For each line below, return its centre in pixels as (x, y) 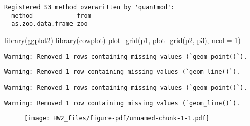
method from (51, 15)
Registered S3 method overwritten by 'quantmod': (90, 7)
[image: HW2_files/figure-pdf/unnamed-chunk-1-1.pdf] (117, 119)
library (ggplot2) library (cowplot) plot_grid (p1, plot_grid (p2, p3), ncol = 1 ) (122, 40)
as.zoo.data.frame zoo (49, 24)
